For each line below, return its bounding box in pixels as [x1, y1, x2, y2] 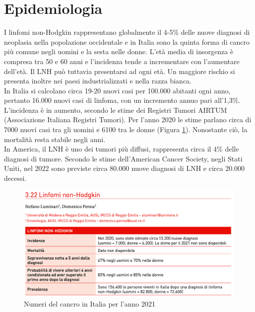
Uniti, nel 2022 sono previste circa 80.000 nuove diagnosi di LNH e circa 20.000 [4, 163, 245, 173]
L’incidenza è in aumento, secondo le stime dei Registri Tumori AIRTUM [4, 104, 227, 115]
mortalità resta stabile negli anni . [4, 134, 106, 144]
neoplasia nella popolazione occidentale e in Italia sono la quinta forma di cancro [4, 36, 250, 47]
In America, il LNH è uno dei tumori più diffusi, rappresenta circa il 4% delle [4, 144, 239, 154]
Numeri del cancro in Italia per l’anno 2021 [24, 299, 155, 309]
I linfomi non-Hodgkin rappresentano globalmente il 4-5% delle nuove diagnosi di [4, 27, 250, 37]
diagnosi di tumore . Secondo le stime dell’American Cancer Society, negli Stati [4, 153, 243, 163]
